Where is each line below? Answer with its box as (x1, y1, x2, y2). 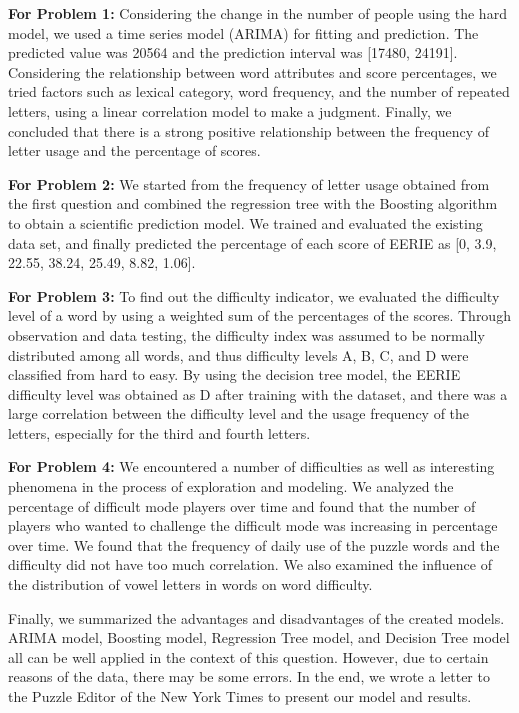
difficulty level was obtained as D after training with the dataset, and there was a (8, 383, 508, 404)
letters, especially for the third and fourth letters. (8, 422, 311, 443)
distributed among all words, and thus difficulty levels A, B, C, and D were (8, 344, 469, 365)
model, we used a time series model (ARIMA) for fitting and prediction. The (8, 22, 479, 43)
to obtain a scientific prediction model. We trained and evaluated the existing (8, 212, 483, 233)
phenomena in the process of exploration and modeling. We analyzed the (8, 476, 454, 497)
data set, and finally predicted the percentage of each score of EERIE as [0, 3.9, (8, 232, 497, 253)
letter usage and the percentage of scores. (8, 140, 261, 161)
